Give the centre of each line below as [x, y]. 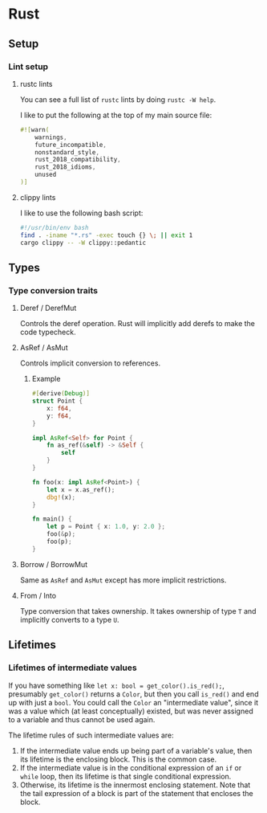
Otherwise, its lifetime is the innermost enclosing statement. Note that [135, 785]
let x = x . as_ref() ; [81, 490]
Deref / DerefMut [48, 308]
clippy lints [38, 197]
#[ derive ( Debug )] [61, 394]
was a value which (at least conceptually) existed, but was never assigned [131, 711]
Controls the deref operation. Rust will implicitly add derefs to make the [137, 324]
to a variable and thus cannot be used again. [82, 719]
